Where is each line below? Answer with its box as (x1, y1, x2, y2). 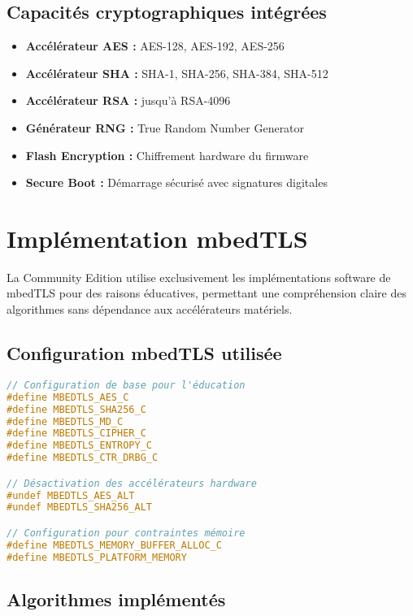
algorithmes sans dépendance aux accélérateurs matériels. (7, 301, 293, 318)
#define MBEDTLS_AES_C (7, 391, 129, 403)
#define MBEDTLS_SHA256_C (7, 403, 146, 415)
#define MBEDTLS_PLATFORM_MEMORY (7, 551, 187, 563)
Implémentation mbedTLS (7, 221, 308, 254)
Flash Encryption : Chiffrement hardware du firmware (25, 146, 309, 163)
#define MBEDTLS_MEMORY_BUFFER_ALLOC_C (7, 539, 222, 551)
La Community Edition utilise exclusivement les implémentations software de (7, 268, 391, 285)
